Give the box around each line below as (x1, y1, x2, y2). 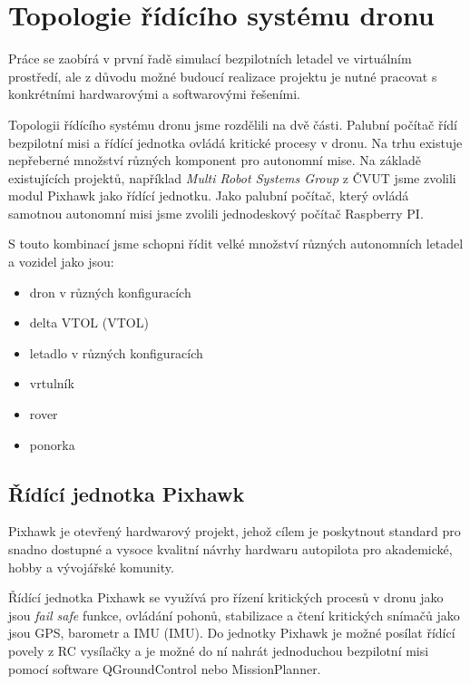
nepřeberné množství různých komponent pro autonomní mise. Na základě (8, 151, 421, 170)
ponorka (29, 435, 75, 454)
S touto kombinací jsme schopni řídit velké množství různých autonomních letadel (8, 234, 464, 253)
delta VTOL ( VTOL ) (29, 313, 149, 332)
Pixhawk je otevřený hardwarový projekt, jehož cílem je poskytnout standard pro (8, 522, 461, 541)
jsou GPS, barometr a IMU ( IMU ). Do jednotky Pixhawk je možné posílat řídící (8, 623, 455, 642)
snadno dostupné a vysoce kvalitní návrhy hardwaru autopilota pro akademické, (8, 540, 453, 559)
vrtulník (29, 374, 74, 393)
